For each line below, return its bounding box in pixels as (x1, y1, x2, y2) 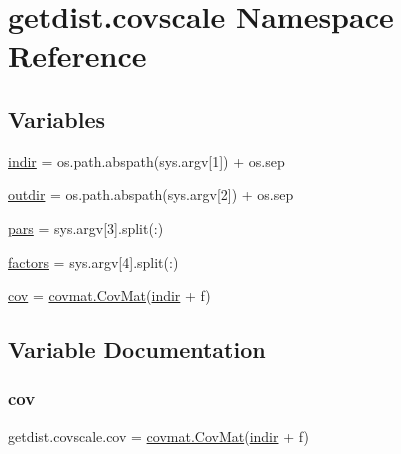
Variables (8, 103, 106, 134)
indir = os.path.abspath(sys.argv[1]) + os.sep (8, 150, 285, 171)
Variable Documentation (8, 334, 266, 365)
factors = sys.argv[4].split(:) (8, 251, 179, 272)
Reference (8, 35, 147, 76)
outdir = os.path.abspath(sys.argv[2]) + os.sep (8, 184, 294, 205)
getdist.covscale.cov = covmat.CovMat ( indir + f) (8, 425, 309, 446)
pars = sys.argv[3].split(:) (8, 217, 164, 238)
